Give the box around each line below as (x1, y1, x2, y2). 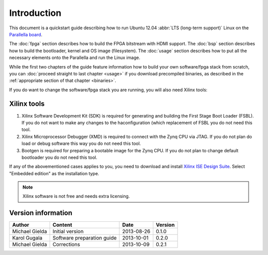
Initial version (52, 228, 84, 235)
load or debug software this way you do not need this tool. (21, 140, 141, 146)
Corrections (52, 241, 80, 248)
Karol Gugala (12, 235, 43, 242)
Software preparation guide (52, 235, 117, 242)
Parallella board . (9, 31, 43, 37)
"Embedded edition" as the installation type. (9, 170, 99, 176)
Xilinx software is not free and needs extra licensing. (22, 193, 130, 199)
